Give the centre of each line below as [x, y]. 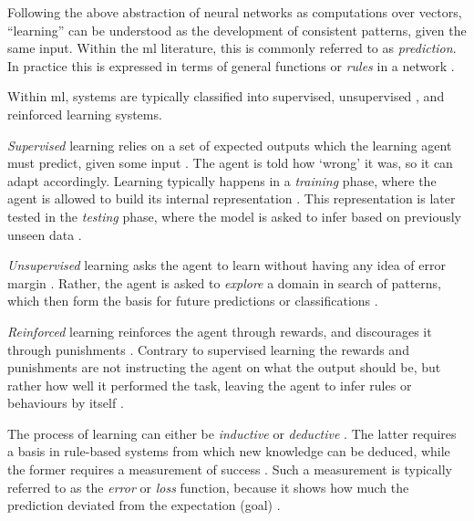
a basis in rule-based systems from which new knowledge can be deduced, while [229, 451]
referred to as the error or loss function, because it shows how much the [208, 487]
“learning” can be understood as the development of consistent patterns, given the [237, 30]
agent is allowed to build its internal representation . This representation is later [232, 198]
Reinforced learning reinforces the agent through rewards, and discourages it [220, 331]
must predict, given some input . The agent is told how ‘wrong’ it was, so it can [230, 163]
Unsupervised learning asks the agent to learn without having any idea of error [227, 265]
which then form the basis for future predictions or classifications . [193, 301]
